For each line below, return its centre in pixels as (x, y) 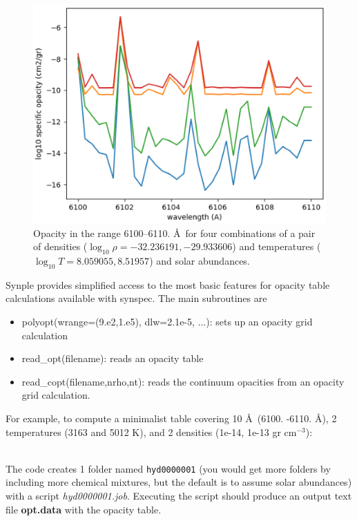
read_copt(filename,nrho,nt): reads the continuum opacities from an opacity (183, 381)
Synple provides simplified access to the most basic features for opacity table (168, 284)
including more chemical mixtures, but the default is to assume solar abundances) (179, 482)
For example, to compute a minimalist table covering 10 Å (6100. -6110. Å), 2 (171, 418)
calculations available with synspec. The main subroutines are (136, 298)
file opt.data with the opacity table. (84, 509)
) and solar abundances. (200, 261)
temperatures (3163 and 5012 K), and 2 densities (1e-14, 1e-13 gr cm (151, 432)
